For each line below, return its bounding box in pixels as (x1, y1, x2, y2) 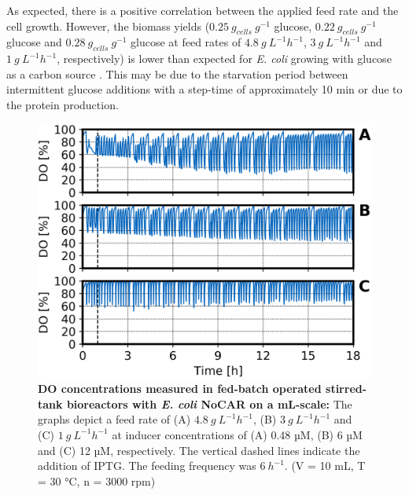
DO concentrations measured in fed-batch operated (38, 380, 322, 397)
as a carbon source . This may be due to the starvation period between (6, 65, 348, 82)
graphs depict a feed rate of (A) (38, 411, 191, 427)
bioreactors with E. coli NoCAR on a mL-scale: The (66, 395, 352, 412)
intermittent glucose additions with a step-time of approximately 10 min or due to (6, 81, 403, 97)
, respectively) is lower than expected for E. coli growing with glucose (57, 50, 392, 67)
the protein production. (6, 96, 119, 112)
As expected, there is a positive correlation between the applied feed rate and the (6, 2, 399, 18)
